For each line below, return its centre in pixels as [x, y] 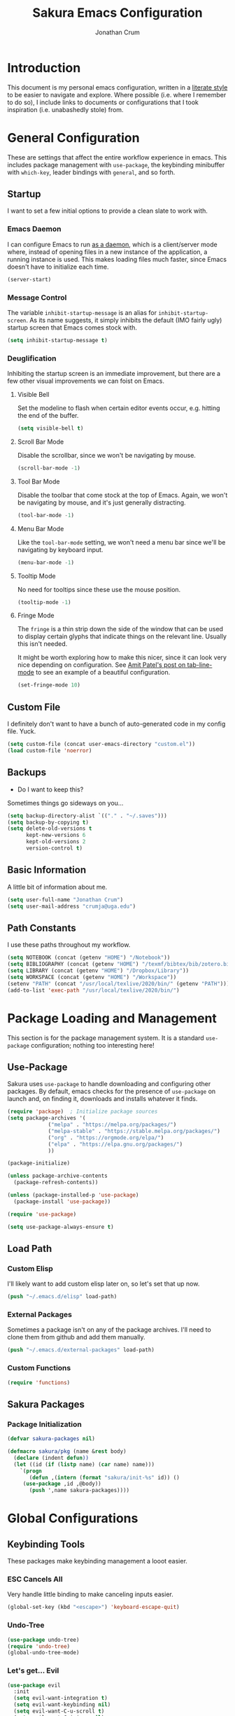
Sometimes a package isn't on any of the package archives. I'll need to [109, 1330]
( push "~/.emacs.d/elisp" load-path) [62, 1297]
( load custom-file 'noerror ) [50, 751]
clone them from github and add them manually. [76, 1337]
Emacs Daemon [34, 229]
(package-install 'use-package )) [62, 1202]
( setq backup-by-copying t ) [48, 822]
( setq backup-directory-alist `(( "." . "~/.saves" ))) [87, 816]
